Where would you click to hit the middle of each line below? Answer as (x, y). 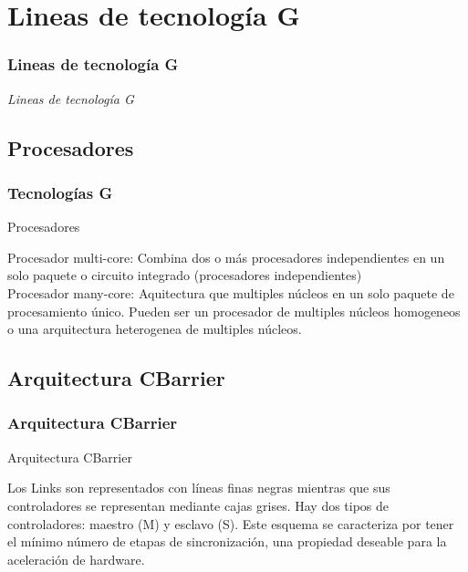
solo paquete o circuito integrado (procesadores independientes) (185, 275)
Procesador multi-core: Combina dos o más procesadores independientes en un (226, 257)
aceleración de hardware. (76, 559)
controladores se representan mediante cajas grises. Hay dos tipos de (198, 505)
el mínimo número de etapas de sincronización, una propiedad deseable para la (227, 541)
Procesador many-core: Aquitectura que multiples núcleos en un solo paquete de (231, 292)
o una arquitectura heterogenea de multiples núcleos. (155, 329)
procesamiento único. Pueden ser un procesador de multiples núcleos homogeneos (234, 311)
